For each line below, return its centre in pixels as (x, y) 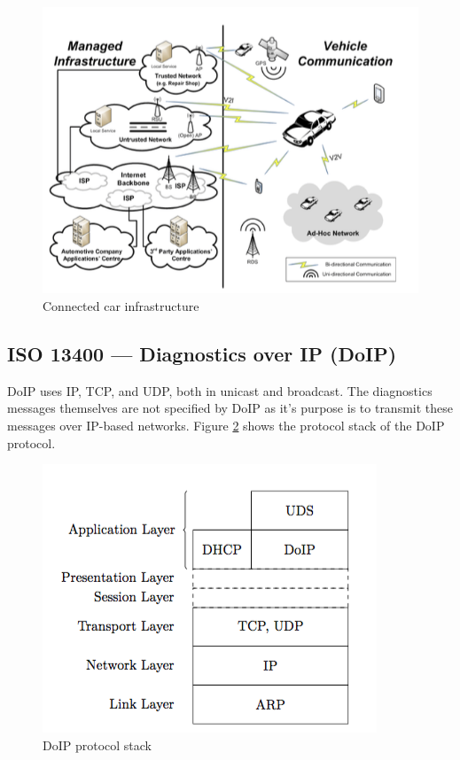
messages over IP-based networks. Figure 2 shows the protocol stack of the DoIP (226, 425)
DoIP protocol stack (97, 744)
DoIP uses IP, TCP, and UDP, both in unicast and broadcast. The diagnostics (220, 390)
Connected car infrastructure (121, 305)
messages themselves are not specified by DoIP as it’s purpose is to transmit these (230, 408)
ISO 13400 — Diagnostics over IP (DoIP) (202, 353)
